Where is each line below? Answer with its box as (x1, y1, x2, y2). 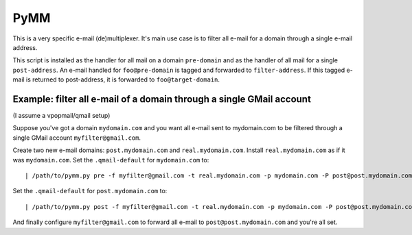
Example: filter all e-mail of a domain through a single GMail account (12, 93, 312, 105)
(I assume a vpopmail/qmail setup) (12, 112, 111, 120)
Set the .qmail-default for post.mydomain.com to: (12, 187, 168, 195)
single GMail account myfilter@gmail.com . (12, 134, 141, 142)
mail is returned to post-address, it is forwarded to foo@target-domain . (12, 75, 220, 84)
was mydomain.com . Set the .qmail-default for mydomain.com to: (12, 156, 209, 164)
